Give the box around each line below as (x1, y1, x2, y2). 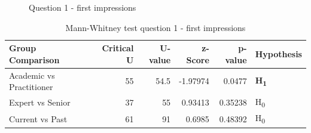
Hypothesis (255, 47, 302, 60)
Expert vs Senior (9, 96, 71, 109)
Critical (102, 42, 134, 54)
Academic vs (9, 69, 55, 81)
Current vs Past (9, 112, 68, 125)
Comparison (9, 53, 60, 66)
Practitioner (9, 81, 53, 93)
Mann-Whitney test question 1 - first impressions (65, 21, 246, 33)
